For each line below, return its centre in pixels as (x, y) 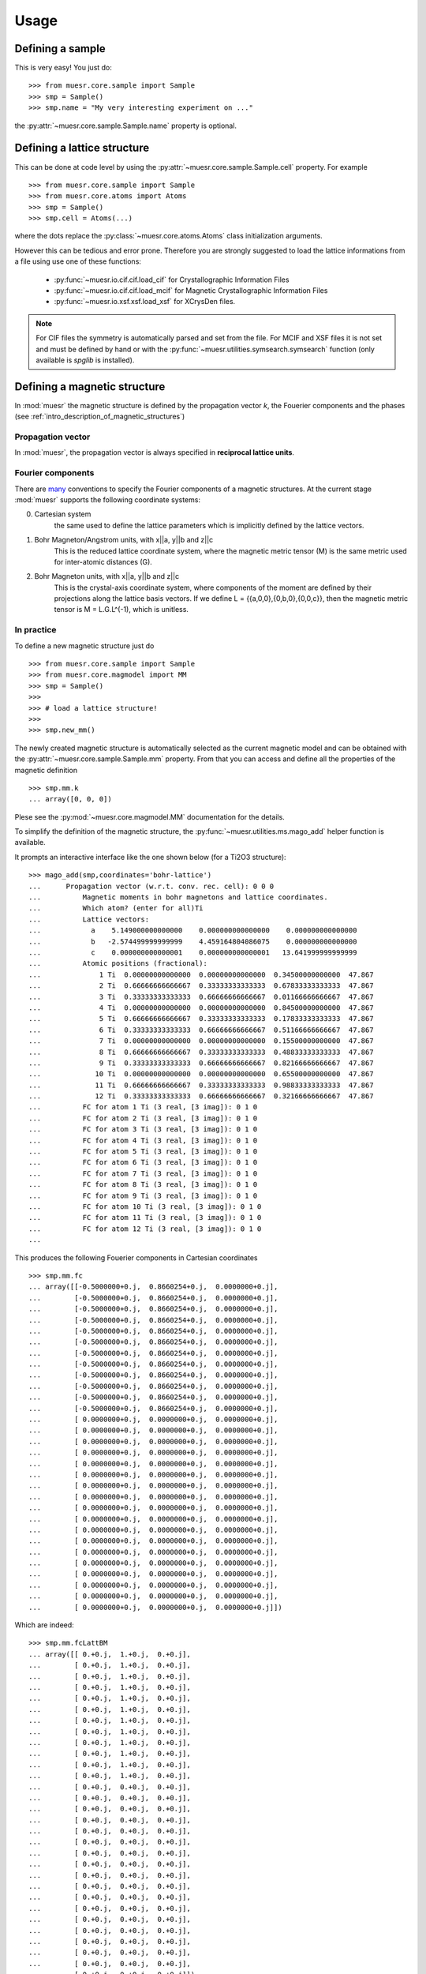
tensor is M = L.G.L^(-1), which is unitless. (121, 610)
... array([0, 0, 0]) (70, 799)
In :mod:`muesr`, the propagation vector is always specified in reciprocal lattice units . (155, 452)
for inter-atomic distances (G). (103, 561)
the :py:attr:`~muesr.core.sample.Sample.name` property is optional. (125, 126)
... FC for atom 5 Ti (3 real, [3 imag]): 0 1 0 (143, 1152)
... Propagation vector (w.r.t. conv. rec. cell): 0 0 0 (151, 886)
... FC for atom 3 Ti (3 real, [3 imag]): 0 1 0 (143, 1130)
